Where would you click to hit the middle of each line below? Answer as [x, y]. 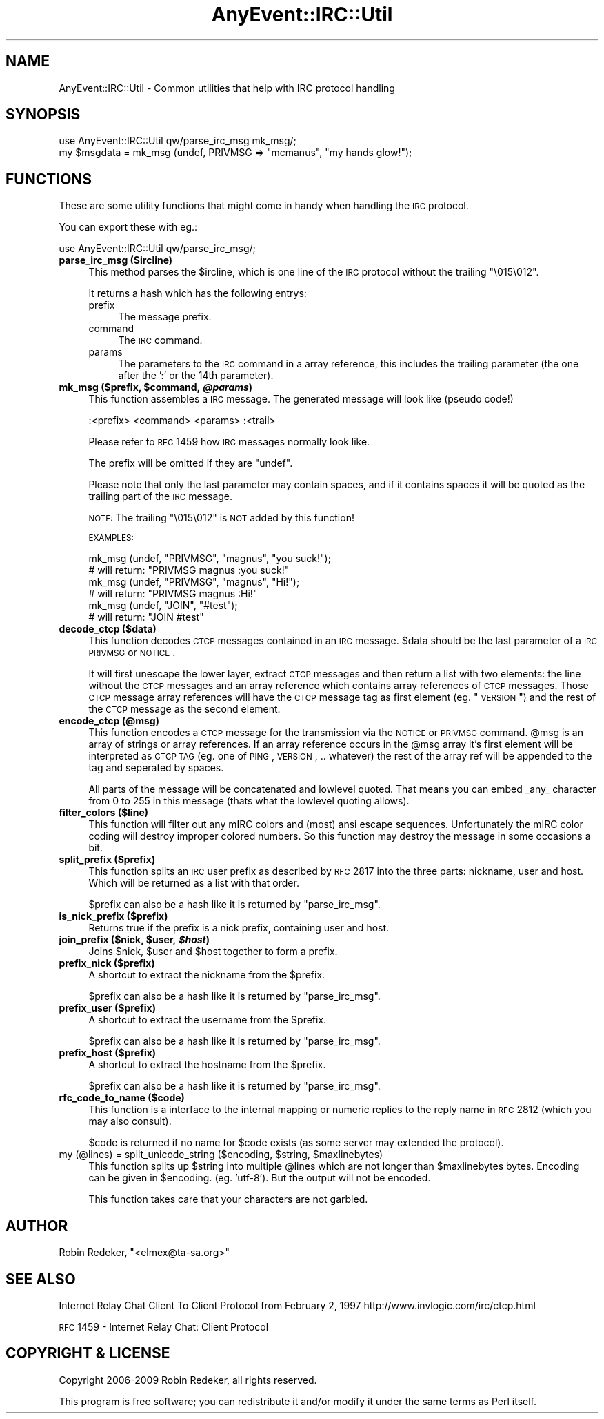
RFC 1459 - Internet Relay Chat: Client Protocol [164, 1326]
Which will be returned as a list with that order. [194, 883]
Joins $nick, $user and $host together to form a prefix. [213, 952]
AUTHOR [37, 1226]
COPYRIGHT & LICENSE [88, 1353]
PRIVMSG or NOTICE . [132, 653]
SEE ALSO [41, 1279]
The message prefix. [165, 317]
